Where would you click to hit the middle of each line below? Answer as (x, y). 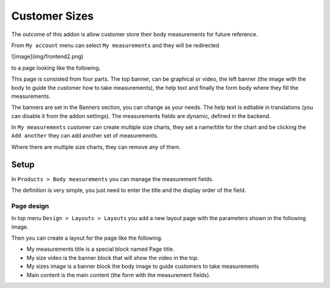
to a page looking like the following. (56, 68)
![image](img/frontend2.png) (47, 57)
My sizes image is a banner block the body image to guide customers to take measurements (143, 267)
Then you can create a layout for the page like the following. (87, 238)
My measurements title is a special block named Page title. (101, 249)
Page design (30, 206)
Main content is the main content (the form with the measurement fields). (119, 275)
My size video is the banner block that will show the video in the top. (113, 257)
